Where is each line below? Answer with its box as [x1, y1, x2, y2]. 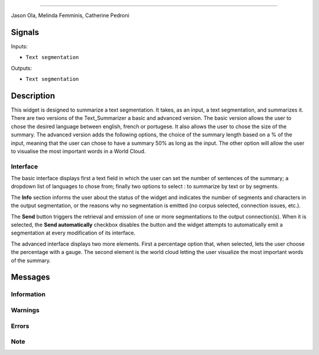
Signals [11, 27, 40, 37]
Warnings [11, 306, 40, 314]
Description [11, 90, 56, 100]
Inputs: [11, 43, 28, 50]
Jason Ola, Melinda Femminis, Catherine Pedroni [11, 12, 129, 19]
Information [11, 290, 45, 298]
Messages [11, 272, 50, 282]
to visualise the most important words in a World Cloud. [11, 148, 146, 155]
